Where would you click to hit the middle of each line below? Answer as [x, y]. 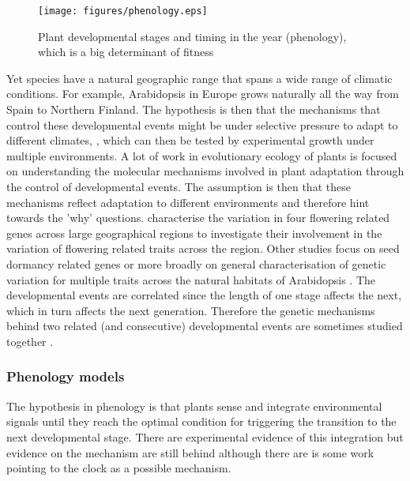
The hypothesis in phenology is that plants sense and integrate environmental [194, 406]
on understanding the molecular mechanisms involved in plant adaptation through [205, 171]
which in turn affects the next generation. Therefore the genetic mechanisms [191, 310]
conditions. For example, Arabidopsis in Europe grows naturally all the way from [203, 94]
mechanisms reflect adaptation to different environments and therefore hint [188, 202]
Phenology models [66, 376]
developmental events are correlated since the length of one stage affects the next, [204, 295]
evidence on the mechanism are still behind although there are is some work [190, 452]
